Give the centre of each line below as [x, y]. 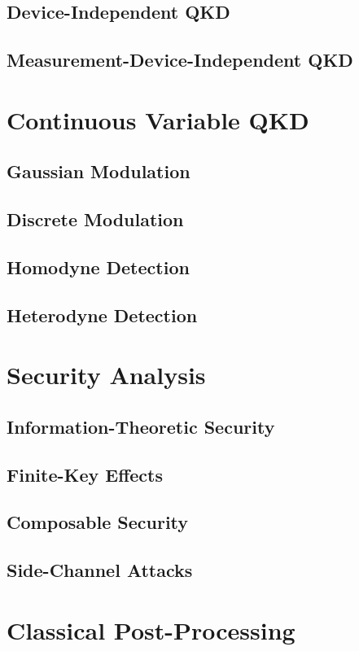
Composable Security [98, 522]
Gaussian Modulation [99, 171]
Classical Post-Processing [151, 629]
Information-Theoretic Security [141, 426]
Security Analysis [106, 375]
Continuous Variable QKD [158, 119]
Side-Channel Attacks [100, 570]
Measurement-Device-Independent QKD [180, 60]
